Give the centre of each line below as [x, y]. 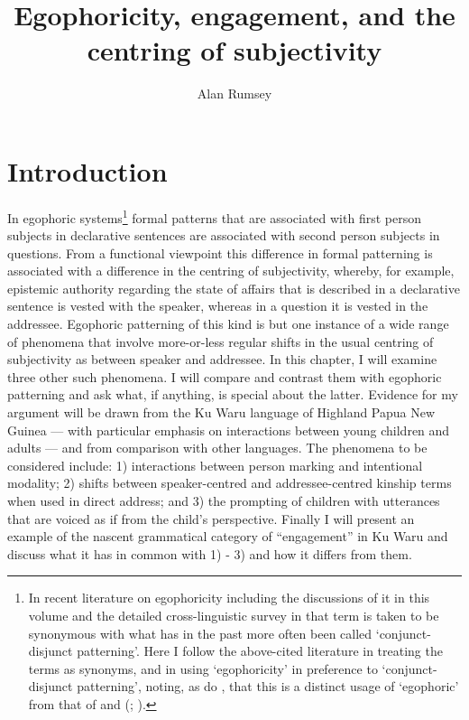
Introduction [87, 170]
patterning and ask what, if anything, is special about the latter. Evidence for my [233, 394]
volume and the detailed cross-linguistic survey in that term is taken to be [234, 615]
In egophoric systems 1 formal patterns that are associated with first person [214, 216]
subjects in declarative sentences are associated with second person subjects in [224, 235]
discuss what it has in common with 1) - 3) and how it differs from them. [210, 553]
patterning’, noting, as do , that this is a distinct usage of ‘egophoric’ [268, 686]
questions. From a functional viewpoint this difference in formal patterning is [220, 252]
